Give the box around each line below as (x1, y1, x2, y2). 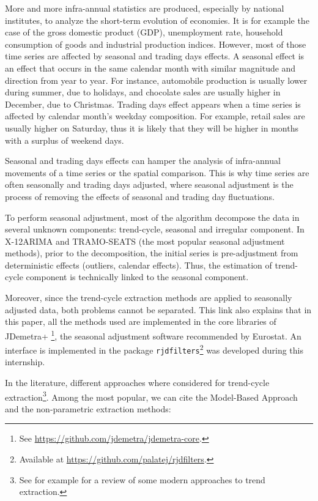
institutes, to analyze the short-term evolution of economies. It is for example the (5, 13, 309, 26)
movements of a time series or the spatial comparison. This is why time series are (5, 166, 309, 179)
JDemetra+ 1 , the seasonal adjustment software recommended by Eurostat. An (5, 327, 301, 342)
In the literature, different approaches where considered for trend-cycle (5, 376, 270, 388)
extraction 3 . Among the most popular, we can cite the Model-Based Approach (5, 388, 298, 403)
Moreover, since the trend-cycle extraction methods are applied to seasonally (5, 291, 292, 304)
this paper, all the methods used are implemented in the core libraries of (5, 315, 276, 328)
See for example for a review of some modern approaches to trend (19, 473, 265, 486)
